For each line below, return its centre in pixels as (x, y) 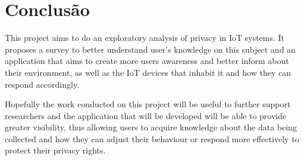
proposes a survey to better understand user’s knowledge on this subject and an (150, 49)
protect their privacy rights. (55, 150)
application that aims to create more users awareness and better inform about (147, 61)
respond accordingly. (42, 84)
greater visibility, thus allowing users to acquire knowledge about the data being (151, 127)
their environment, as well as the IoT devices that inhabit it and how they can (148, 72)
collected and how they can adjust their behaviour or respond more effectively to (152, 138)
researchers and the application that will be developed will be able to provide (146, 115)
